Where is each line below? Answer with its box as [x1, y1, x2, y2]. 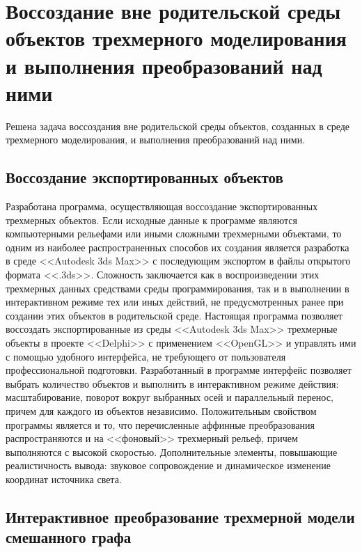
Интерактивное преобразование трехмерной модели [6, 505, 355, 527]
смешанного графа [6, 526, 132, 548]
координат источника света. [6, 471, 122, 486]
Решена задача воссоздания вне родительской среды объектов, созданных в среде [6, 118, 350, 133]
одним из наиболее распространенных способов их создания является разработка [6, 239, 349, 254]
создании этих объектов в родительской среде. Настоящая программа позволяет [6, 308, 343, 322]
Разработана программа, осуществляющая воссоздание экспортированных [6, 199, 318, 214]
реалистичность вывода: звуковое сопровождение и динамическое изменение [6, 458, 331, 473]
